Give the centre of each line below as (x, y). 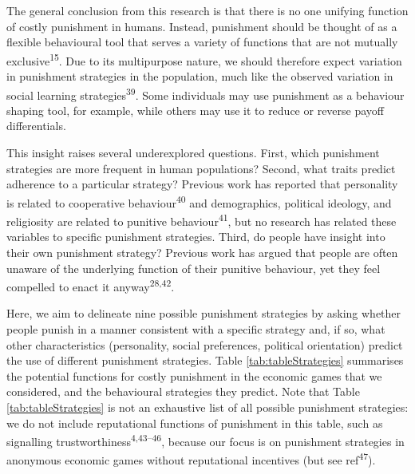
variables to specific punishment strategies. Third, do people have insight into (196, 237)
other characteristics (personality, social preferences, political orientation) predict (205, 344)
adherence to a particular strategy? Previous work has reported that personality (202, 184)
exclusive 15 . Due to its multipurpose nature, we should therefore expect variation (204, 59)
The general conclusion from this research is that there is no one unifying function (207, 10)
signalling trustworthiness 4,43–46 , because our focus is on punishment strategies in (206, 440)
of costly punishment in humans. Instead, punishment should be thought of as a (202, 26)
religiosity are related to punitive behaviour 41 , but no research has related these (202, 220)
